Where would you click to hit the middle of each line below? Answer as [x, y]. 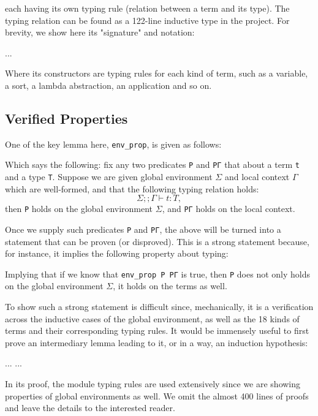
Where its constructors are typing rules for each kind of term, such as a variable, [157, 73]
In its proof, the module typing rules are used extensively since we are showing [153, 384]
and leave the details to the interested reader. [90, 408]
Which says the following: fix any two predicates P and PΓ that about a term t [152, 165]
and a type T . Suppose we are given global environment [109, 177]
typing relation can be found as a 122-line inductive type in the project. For [147, 20]
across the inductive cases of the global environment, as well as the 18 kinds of [152, 318]
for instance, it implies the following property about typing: [117, 253]
